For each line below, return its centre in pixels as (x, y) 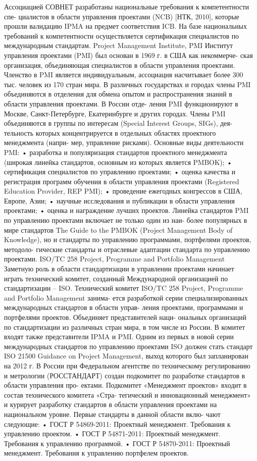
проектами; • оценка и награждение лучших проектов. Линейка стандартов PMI (127, 210)
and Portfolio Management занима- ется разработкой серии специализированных (126, 297)
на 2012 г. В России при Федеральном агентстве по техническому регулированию (127, 365)
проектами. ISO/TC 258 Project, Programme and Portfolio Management (114, 259)
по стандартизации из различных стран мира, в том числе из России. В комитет (125, 327)
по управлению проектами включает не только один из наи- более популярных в (126, 220)
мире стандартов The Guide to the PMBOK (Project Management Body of (118, 230)
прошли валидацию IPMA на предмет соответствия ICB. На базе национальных (126, 26)
